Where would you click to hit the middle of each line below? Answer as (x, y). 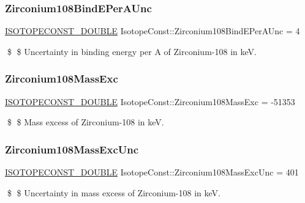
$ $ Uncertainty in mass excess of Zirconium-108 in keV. (114, 192)
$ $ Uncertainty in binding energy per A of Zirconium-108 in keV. (132, 51)
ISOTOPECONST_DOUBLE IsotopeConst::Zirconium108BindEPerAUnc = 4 (152, 31)
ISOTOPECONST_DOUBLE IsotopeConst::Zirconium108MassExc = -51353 (150, 101)
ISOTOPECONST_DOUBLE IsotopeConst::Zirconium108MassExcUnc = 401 (152, 172)
